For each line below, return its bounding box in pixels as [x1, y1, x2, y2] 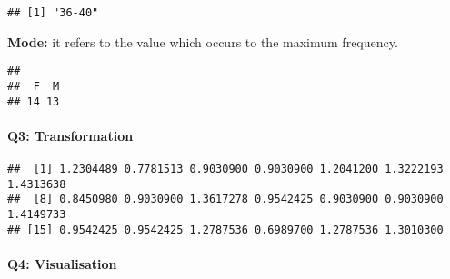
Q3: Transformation [7, 125, 134, 144]
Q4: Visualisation [7, 254, 117, 273]
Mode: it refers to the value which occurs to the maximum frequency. [7, 32, 398, 51]
